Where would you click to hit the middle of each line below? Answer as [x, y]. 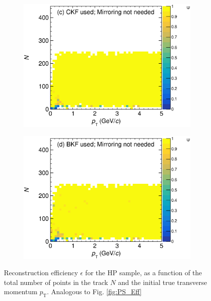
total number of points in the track [56, 282]
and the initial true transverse [162, 282]
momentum [21, 292]
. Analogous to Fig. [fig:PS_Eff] [94, 292]
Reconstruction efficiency [41, 273]
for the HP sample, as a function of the [144, 273]
